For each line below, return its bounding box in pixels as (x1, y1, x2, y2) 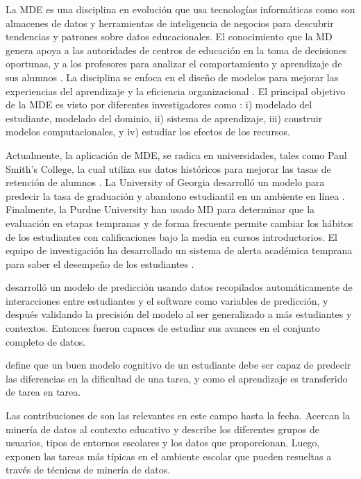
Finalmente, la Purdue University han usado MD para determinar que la (6, 202, 315, 217)
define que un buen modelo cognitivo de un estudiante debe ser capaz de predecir (6, 358, 351, 372)
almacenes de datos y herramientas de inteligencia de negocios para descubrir (6, 15, 334, 30)
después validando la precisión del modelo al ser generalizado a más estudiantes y (6, 307, 352, 321)
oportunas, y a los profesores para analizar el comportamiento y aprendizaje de (6, 56, 342, 71)
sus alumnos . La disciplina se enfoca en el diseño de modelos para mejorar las (6, 69, 339, 84)
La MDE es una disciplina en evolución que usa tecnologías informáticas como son (6, 2, 355, 16)
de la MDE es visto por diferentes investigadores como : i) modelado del (6, 97, 312, 112)
